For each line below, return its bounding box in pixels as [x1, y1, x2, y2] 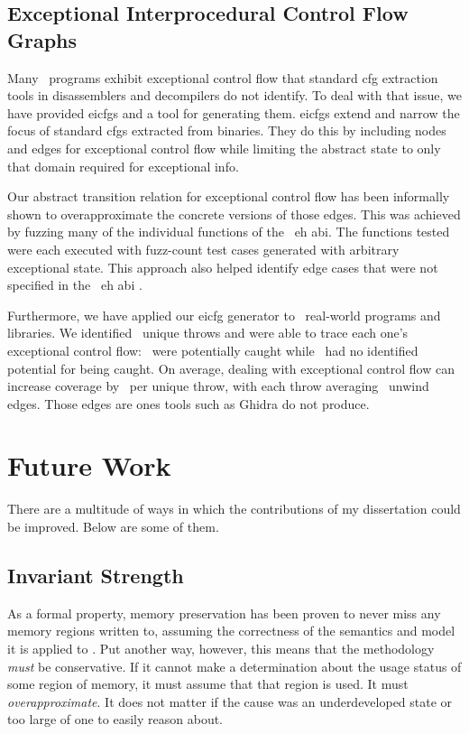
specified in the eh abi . [7, 275, 143, 294]
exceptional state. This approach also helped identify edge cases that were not [7, 257, 438, 276]
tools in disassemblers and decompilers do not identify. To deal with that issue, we [7, 86, 462, 105]
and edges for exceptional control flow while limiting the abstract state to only [7, 138, 441, 157]
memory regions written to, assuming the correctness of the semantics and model [7, 621, 455, 640]
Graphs [7, 25, 78, 53]
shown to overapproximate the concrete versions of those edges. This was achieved [7, 204, 461, 223]
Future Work [7, 447, 171, 484]
